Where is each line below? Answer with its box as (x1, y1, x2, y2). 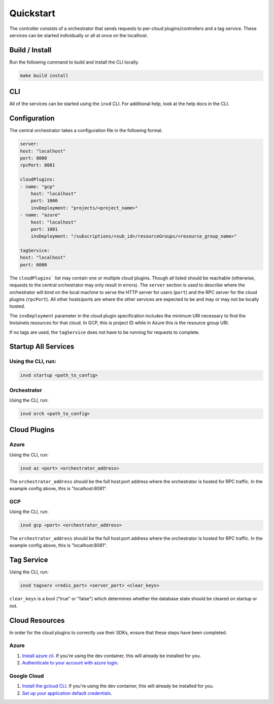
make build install (20, 73, 68, 78)
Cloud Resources (9, 616, 65, 625)
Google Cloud (9, 672, 44, 679)
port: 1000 (30, 198, 58, 204)
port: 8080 (20, 155, 47, 161)
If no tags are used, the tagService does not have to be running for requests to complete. (9, 329, 200, 335)
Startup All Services (9, 342, 75, 351)
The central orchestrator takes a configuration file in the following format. (9, 127, 163, 134)
